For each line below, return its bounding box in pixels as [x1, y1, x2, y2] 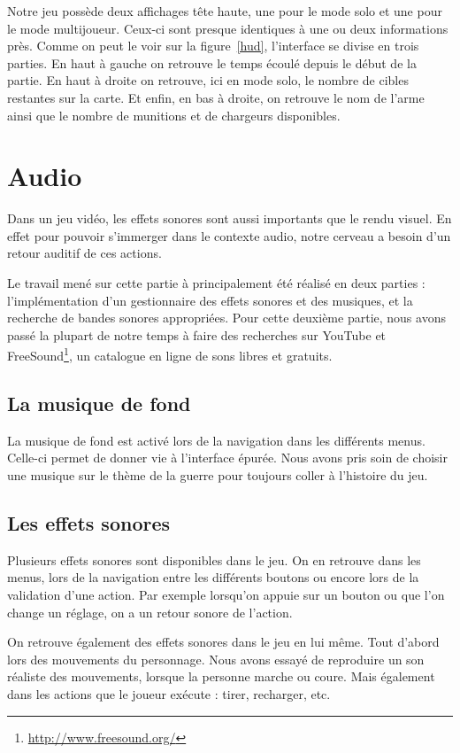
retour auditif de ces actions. [7, 244, 162, 262]
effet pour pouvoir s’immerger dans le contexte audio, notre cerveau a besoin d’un [7, 226, 451, 245]
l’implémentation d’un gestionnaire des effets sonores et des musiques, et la [7, 291, 413, 309]
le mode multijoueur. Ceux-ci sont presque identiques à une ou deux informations [7, 19, 448, 37]
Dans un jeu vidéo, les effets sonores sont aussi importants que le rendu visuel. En [7, 209, 452, 228]
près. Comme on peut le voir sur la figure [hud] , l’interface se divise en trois [7, 36, 419, 55]
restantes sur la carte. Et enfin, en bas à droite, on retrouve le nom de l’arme [7, 88, 425, 106]
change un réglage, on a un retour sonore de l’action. [7, 602, 293, 621]
